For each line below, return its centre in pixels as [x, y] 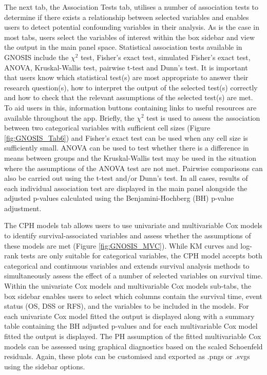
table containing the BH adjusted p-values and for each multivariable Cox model [131, 326]
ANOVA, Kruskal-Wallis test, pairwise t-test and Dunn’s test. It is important [126, 67]
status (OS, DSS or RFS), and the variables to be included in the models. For [127, 306]
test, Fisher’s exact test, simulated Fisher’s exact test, [166, 57]
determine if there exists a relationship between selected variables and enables [127, 17]
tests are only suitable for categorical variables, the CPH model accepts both [141, 256]
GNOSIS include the [36, 57]
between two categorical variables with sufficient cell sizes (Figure [107, 128]
